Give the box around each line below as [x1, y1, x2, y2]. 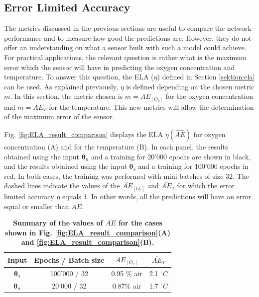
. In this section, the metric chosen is [10, 91, 123, 101]
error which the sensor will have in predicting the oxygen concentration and [4, 62, 235, 72]
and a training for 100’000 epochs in [138, 161, 249, 171]
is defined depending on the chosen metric [126, 81, 255, 91]
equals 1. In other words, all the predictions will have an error [62, 191, 252, 201]
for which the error [177, 180, 235, 191]
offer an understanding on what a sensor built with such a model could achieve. [4, 42, 247, 53]
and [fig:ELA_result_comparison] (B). [21, 237, 154, 247]
